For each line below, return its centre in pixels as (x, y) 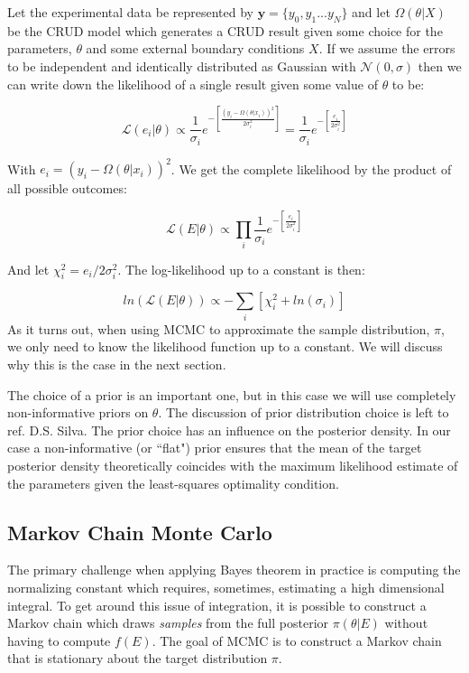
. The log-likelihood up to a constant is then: (241, 269)
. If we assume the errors (387, 48)
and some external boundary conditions (195, 48)
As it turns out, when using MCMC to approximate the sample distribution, (219, 328)
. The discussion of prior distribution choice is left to (303, 412)
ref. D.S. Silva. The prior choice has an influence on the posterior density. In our (229, 430)
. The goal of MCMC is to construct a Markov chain (297, 640)
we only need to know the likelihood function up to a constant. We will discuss (225, 346)
